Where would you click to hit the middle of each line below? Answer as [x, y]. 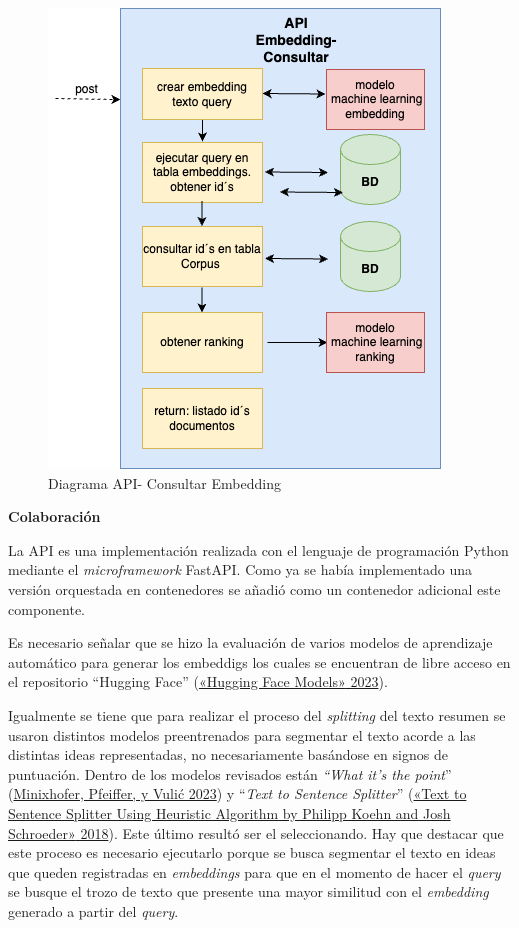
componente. [46, 608]
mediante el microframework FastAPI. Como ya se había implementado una [240, 569]
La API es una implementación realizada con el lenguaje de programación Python [258, 549]
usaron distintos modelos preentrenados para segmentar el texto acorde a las [242, 734]
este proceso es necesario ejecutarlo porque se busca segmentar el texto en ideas [252, 852]
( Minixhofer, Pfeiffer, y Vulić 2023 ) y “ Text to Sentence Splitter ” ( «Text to [237, 793]
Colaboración [54, 516]
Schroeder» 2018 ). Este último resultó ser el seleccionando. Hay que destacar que [256, 832]
